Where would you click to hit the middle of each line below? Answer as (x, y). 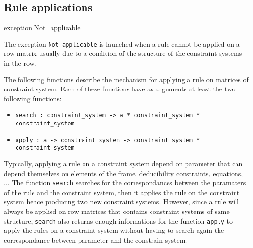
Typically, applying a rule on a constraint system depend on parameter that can (123, 164)
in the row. (20, 63)
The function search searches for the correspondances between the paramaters (129, 183)
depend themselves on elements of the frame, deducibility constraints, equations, (124, 173)
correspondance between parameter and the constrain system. (96, 239)
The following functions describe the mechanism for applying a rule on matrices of (126, 79)
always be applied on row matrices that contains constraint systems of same (117, 211)
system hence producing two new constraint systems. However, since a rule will (122, 202)
